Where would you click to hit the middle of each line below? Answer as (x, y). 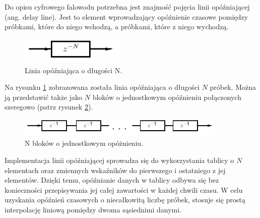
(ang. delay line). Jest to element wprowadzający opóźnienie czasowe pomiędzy (126, 16)
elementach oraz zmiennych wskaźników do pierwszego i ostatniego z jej (115, 170)
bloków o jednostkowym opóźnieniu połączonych (167, 97)
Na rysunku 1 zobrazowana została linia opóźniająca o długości (102, 87)
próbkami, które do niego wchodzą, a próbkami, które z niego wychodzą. (117, 26)
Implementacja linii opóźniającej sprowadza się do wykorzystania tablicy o (119, 160)
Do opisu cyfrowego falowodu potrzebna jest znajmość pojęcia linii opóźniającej (127, 7)
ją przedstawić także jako (44, 97)
